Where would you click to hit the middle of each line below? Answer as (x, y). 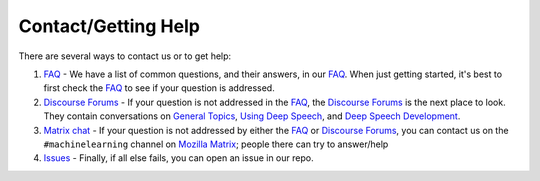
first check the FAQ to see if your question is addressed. (159, 88)
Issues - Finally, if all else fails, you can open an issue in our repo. (178, 158)
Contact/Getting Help (109, 26)
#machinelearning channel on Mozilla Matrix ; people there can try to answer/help (216, 144)
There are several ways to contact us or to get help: (125, 56)
